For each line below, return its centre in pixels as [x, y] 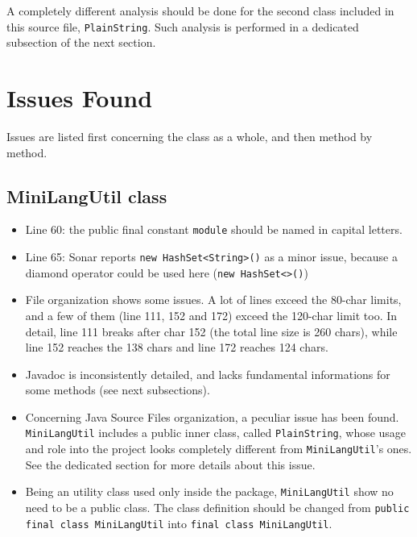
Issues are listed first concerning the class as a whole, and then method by [190, 136]
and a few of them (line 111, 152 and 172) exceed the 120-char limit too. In [211, 315]
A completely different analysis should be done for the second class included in [200, 10]
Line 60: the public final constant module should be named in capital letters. [214, 229]
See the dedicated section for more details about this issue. [170, 464]
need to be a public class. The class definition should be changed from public [217, 508]
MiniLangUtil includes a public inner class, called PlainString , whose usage [216, 433]
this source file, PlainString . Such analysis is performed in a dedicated [183, 26]
